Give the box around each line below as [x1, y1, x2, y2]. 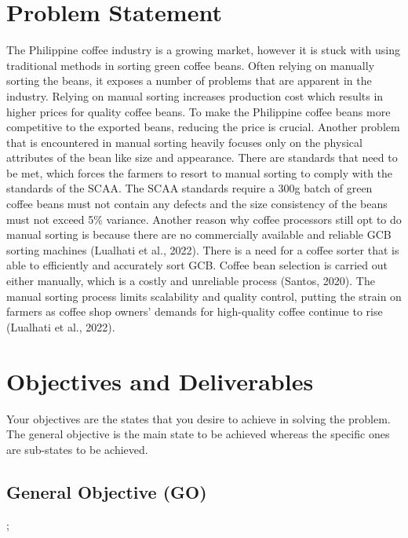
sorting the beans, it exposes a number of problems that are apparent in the [6, 72, 372, 89]
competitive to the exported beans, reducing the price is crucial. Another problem [6, 119, 400, 135]
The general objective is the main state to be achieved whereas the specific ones [6, 426, 390, 442]
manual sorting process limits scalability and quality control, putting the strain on [6, 287, 402, 304]
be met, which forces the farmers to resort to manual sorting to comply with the [6, 164, 393, 181]
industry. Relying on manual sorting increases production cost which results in [6, 87, 384, 104]
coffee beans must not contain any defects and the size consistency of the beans [6, 196, 388, 212]
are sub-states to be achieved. [6, 441, 148, 457]
